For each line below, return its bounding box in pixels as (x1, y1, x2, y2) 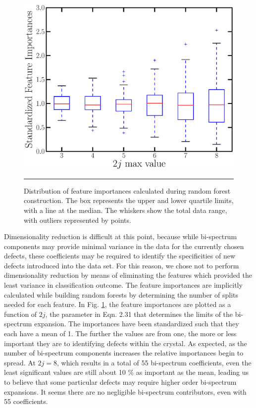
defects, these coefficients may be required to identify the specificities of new (4, 251, 236, 261)
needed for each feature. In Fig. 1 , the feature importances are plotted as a (4, 299, 231, 309)
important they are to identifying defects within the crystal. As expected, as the (4, 338, 247, 348)
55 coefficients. (4, 396, 48, 407)
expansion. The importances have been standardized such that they (34, 318, 239, 329)
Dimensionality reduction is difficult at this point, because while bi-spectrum (4, 231, 237, 242)
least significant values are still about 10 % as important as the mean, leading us (4, 367, 249, 377)
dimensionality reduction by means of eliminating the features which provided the (4, 270, 252, 280)
